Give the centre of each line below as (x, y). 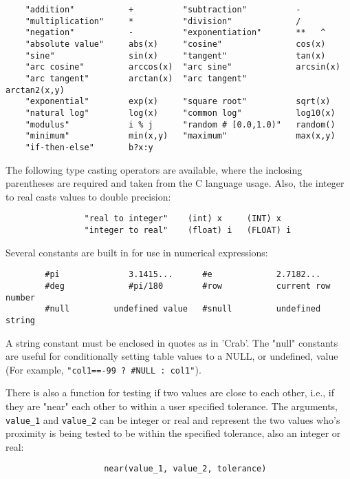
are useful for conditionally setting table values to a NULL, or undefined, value (172, 356)
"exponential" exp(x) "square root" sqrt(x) (178, 102)
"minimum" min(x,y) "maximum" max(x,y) (180, 136)
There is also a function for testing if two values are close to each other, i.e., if (170, 393)
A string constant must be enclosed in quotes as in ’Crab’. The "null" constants (172, 342)
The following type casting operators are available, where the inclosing (154, 169)
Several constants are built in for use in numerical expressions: (137, 252)
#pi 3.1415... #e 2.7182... (183, 275)
